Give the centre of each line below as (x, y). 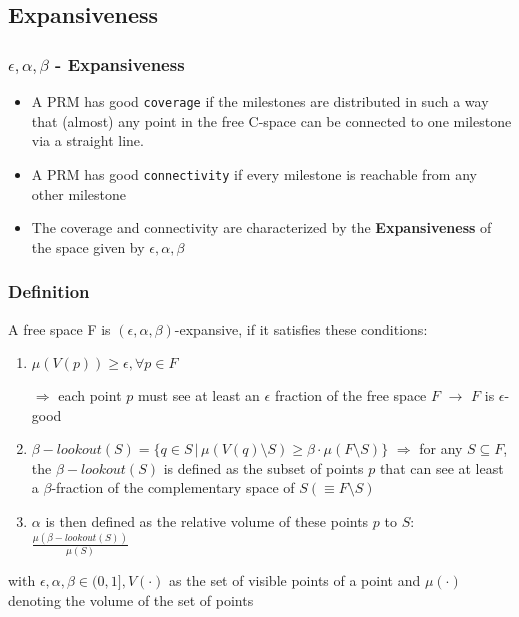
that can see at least (441, 467)
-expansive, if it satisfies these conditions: (301, 328)
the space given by (88, 246)
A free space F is (59, 328)
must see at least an (198, 395)
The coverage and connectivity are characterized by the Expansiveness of (261, 227)
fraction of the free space (350, 395)
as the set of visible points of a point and (295, 580)
